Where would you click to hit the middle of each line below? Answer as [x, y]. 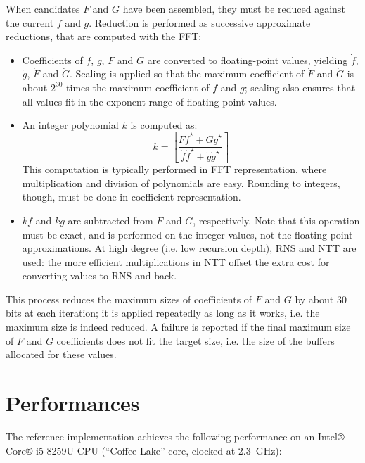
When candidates [43, 8]
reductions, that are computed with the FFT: [104, 36]
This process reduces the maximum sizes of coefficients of [129, 299]
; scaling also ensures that [300, 87]
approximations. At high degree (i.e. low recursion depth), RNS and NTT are [189, 248]
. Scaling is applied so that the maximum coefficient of [187, 74]
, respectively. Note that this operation [276, 220]
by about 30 [321, 299]
